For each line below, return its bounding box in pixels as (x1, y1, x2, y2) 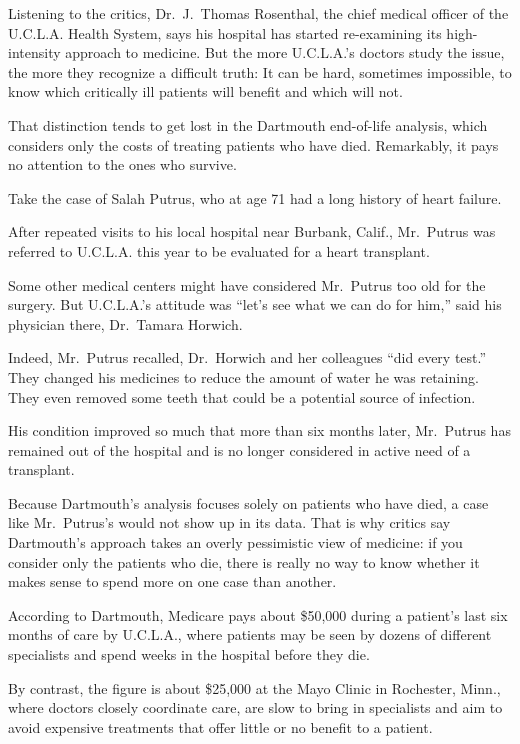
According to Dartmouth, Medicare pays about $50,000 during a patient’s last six (8, 604, 508, 625)
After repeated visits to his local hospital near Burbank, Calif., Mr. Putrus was (8, 221, 496, 242)
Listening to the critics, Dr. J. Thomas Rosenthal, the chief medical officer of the (8, 3, 509, 23)
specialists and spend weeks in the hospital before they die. (8, 644, 370, 665)
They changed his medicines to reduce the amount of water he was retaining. (8, 366, 479, 387)
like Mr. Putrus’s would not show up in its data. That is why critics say (8, 512, 451, 533)
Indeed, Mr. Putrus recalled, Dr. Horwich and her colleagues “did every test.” (8, 347, 487, 368)
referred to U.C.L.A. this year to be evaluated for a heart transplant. (8, 240, 430, 261)
